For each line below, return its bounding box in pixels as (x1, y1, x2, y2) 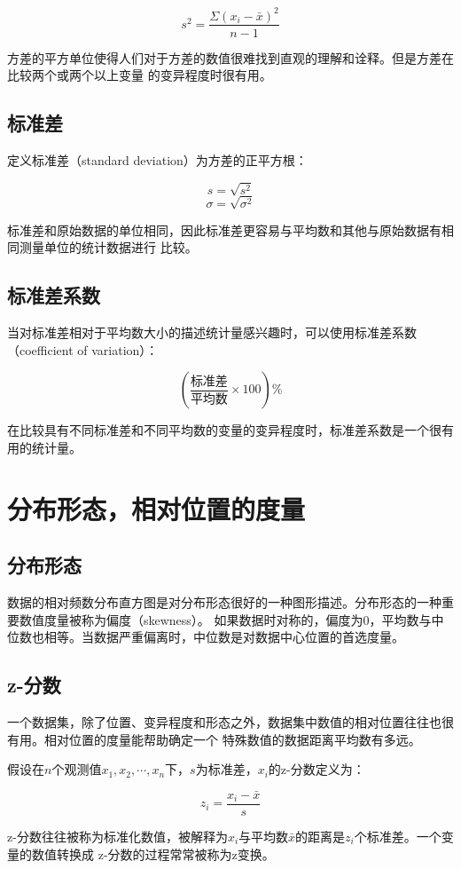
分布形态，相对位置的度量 (7, 490, 306, 526)
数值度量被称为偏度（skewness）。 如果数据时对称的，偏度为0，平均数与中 (19, 610, 444, 628)
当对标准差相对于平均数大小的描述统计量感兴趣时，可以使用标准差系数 (7, 323, 417, 342)
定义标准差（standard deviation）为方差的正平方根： (7, 150, 308, 169)
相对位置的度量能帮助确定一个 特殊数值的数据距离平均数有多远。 (43, 730, 421, 748)
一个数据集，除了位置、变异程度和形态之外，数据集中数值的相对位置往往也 (7, 712, 441, 731)
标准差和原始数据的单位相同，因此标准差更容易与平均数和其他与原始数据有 (7, 220, 441, 239)
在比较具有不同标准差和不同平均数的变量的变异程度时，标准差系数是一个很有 (7, 421, 454, 439)
